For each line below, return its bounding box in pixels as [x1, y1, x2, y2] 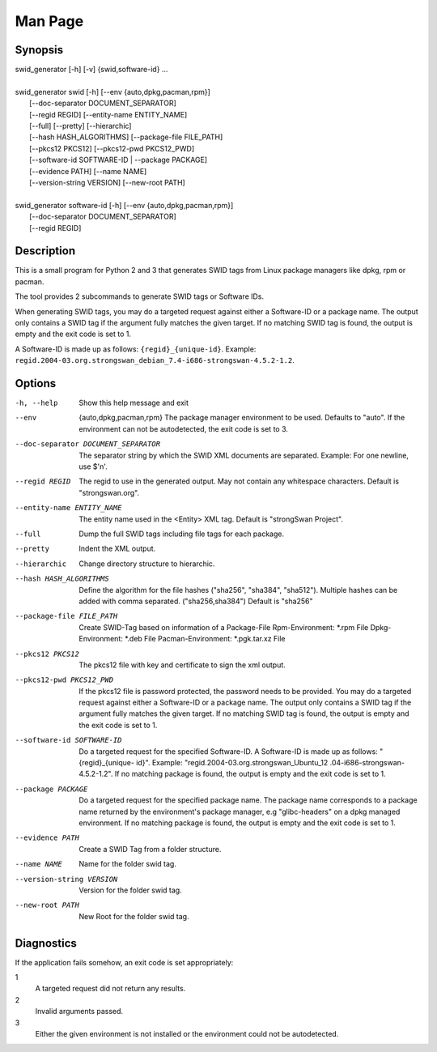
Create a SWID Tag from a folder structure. [78, 844, 222, 854]
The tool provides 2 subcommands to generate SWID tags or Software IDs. [15, 292, 265, 301]
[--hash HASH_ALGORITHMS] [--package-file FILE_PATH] [29, 132, 223, 142]
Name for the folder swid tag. [78, 859, 177, 869]
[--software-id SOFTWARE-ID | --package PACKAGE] [29, 155, 208, 165]
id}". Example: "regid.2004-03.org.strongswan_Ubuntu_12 [136, 758, 329, 768]
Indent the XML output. [78, 543, 156, 554]
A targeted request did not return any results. [35, 984, 186, 994]
